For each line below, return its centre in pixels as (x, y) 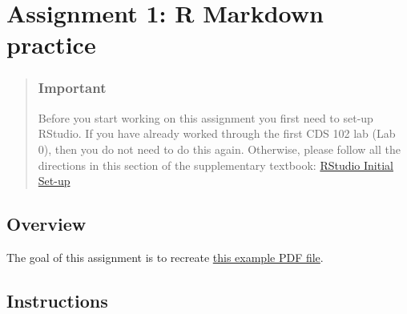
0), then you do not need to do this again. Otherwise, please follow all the (219, 149)
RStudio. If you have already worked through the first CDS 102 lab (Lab (217, 133)
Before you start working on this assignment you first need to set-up (206, 117)
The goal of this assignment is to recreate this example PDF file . (165, 257)
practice (51, 44)
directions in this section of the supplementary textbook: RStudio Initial (216, 165)
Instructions (57, 300)
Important (72, 88)
